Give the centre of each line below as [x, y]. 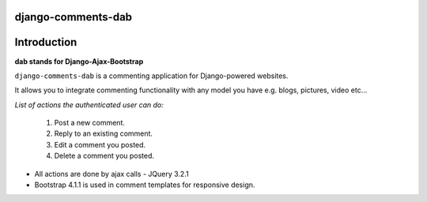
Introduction [46, 42]
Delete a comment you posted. [104, 156]
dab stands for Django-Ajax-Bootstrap [79, 61]
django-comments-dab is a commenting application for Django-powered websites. [151, 76]
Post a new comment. [90, 123]
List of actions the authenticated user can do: [89, 105]
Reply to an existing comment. [104, 133]
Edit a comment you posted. [100, 144]
